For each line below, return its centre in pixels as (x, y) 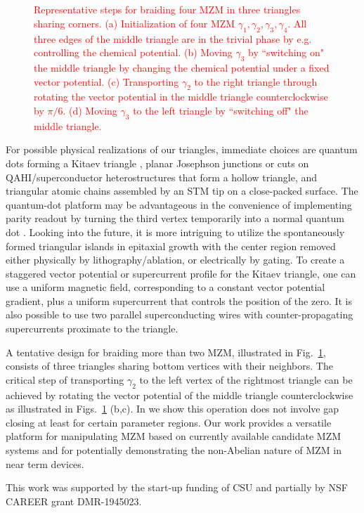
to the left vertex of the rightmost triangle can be (246, 379)
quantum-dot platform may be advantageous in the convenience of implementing (179, 204)
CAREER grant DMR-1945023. (74, 501)
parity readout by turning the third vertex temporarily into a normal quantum (175, 218)
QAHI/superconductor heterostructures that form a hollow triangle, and (162, 177)
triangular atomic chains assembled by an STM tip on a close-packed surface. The (182, 191)
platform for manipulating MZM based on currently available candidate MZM (174, 436)
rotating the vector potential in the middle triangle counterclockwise (181, 97)
